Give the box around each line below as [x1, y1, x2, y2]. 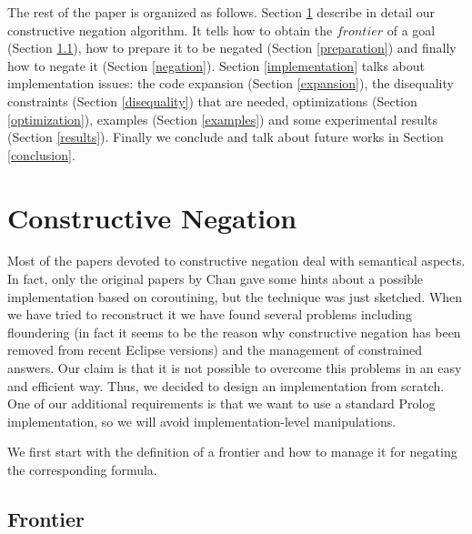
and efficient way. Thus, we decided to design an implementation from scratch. [7, 376, 445, 395]
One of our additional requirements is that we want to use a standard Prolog [7, 394, 436, 413]
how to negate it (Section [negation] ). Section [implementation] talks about [7, 55, 426, 75]
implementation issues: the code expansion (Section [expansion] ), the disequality [7, 74, 454, 93]
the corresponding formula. [7, 460, 157, 479]
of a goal [387, 20, 436, 39]
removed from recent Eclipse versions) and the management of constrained [7, 340, 423, 359]
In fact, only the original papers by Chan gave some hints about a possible [7, 269, 424, 288]
